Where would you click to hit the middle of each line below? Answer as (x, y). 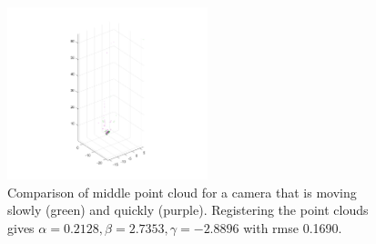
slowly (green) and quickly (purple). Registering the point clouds (188, 210)
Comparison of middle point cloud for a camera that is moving (182, 192)
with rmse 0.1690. (293, 227)
